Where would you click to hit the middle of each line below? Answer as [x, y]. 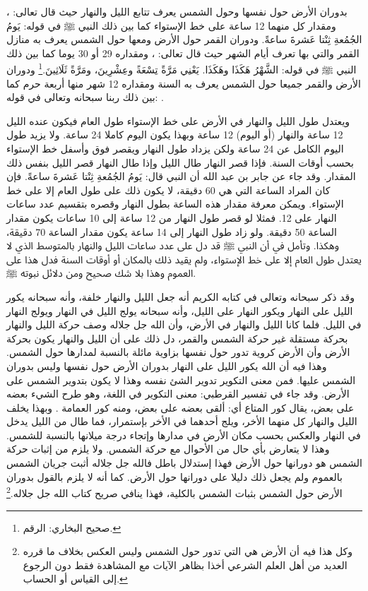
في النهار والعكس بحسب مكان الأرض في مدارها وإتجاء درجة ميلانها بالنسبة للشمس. [184, 435]
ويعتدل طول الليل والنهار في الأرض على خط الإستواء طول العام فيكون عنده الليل [178, 120]
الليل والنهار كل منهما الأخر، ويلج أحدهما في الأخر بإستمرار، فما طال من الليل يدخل [182, 421]
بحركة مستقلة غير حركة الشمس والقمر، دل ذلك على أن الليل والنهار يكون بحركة [177, 338]
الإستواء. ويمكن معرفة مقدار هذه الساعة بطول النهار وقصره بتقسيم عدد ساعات [175, 204]
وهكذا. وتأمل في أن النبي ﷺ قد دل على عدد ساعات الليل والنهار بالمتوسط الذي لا [173, 245]
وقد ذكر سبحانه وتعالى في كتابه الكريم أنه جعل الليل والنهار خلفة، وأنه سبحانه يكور [180, 296]
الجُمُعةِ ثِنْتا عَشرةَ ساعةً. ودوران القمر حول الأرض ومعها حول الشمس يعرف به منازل [184, 39]
